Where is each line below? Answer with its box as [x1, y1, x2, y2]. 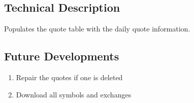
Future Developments [4, 48, 119, 64]
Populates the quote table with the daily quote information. [4, 23, 190, 34]
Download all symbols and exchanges [16, 89, 132, 99]
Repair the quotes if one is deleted [16, 72, 123, 82]
